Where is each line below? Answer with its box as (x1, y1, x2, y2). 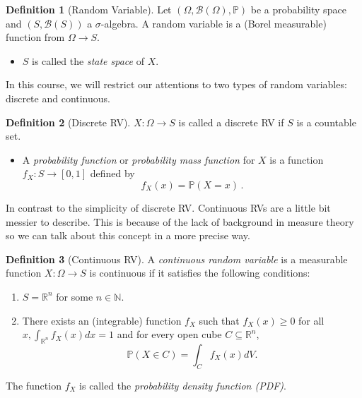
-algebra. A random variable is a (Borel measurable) (100, 16, 327, 30)
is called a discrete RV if (178, 114, 284, 129)
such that (199, 313, 240, 327)
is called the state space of (32, 53, 144, 68)
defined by (90, 166, 135, 181)
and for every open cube (117, 327, 222, 342)
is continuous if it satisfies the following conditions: (89, 265, 310, 280)
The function (6, 378, 62, 392)
